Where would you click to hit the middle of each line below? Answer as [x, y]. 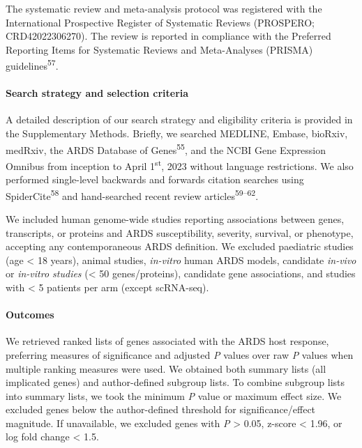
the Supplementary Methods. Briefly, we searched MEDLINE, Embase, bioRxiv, [177, 133]
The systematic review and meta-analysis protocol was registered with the [164, 8]
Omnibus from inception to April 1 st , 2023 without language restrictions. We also [180, 164]
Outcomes [30, 315]
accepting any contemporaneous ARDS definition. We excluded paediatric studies [180, 246]
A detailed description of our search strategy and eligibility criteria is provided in [179, 119]
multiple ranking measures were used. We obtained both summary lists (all [166, 368]
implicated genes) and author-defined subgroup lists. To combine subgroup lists [175, 382]
